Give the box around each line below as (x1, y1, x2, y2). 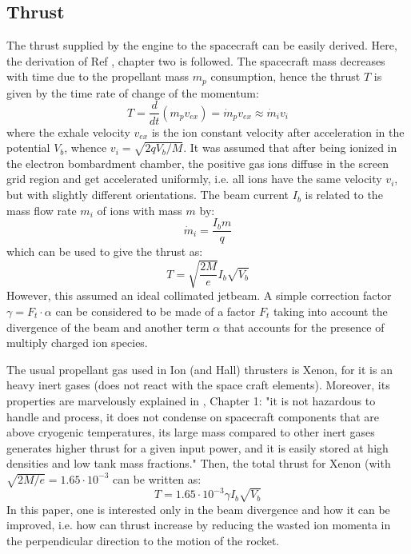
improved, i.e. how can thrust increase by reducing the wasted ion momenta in (6, 516, 391, 533)
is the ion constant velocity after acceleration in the (151, 123, 405, 140)
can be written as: (113, 470, 202, 487)
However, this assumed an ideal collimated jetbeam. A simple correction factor (6, 287, 392, 304)
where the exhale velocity (6, 123, 130, 140)
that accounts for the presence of (223, 318, 385, 335)
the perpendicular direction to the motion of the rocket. (6, 532, 280, 548)
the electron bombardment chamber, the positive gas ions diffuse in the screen (6, 154, 389, 171)
